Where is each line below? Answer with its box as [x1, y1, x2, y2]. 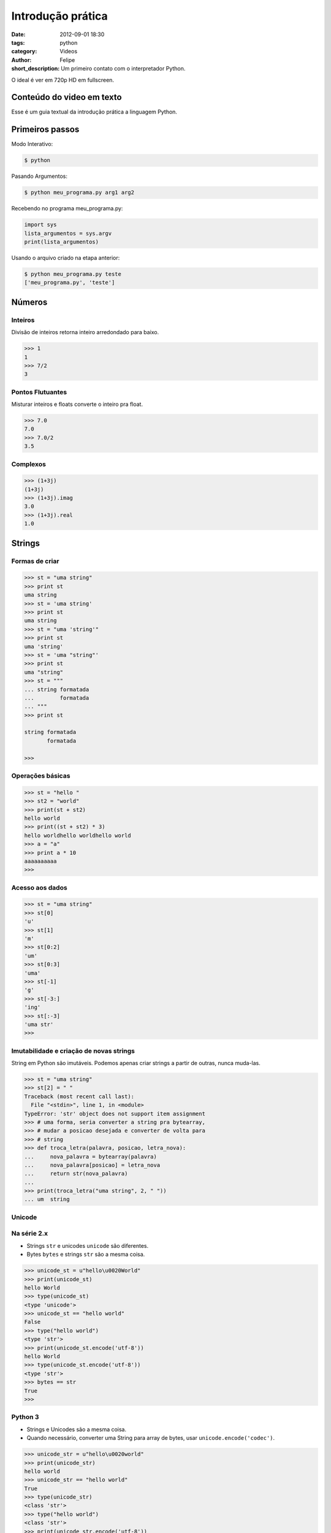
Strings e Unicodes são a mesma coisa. [26, 1426, 127, 1433]
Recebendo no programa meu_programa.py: [11, 205, 123, 212]
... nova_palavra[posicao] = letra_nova [24, 1161, 161, 1168]
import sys [24, 221, 57, 228]
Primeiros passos [11, 124, 80, 135]
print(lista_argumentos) [24, 239, 99, 245]
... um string [24, 1196, 70, 1203]
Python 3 [11, 1413, 39, 1421]
